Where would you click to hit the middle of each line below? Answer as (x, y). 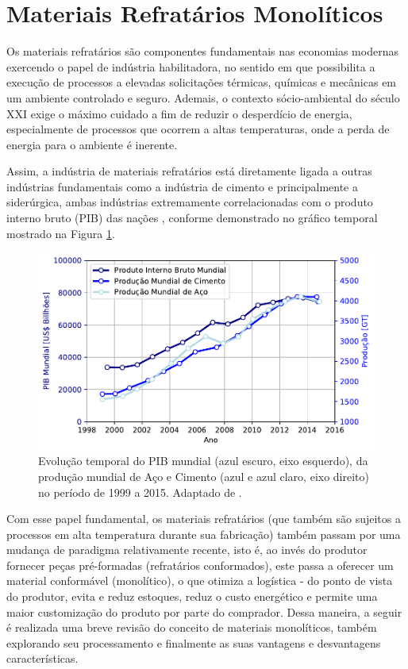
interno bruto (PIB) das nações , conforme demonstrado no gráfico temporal (192, 218)
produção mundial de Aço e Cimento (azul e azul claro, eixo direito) (204, 476)
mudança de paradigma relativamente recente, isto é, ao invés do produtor (187, 550)
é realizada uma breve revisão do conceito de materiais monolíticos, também (192, 627)
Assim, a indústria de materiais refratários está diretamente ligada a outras (189, 171)
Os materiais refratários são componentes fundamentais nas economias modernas (202, 51)
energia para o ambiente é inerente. (92, 144)
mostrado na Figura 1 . (61, 233)
